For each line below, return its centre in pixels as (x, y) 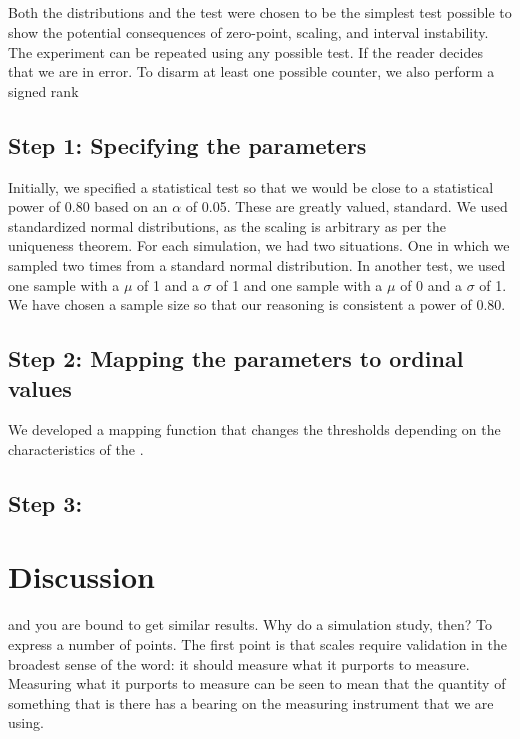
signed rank (43, 90)
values (40, 387)
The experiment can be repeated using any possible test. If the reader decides (245, 51)
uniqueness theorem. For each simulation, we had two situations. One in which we (259, 245)
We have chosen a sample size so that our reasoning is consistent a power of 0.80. (257, 304)
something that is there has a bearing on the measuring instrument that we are (251, 702)
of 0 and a (431, 284)
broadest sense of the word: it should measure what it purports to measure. (239, 663)
